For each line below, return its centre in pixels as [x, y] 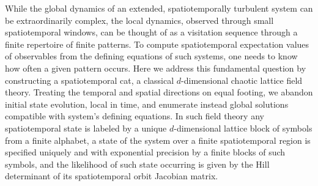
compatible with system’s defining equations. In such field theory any [135, 116]
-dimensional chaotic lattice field [242, 80]
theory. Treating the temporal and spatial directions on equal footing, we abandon [159, 92]
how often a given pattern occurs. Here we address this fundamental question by [156, 68]
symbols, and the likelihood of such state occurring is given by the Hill [137, 164]
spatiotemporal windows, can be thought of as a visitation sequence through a [151, 32]
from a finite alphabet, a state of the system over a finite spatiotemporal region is [158, 140]
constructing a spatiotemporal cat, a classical [90, 80]
